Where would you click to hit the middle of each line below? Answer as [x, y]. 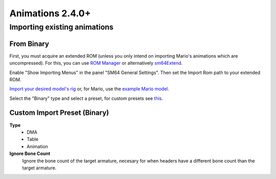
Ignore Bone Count [30, 154]
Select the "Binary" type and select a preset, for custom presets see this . [86, 98]
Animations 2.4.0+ [50, 13]
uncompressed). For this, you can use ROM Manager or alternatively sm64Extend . [96, 63]
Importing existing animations [61, 27]
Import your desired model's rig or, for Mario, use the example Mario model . [89, 89]
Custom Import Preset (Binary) [59, 113]
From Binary [29, 44]
